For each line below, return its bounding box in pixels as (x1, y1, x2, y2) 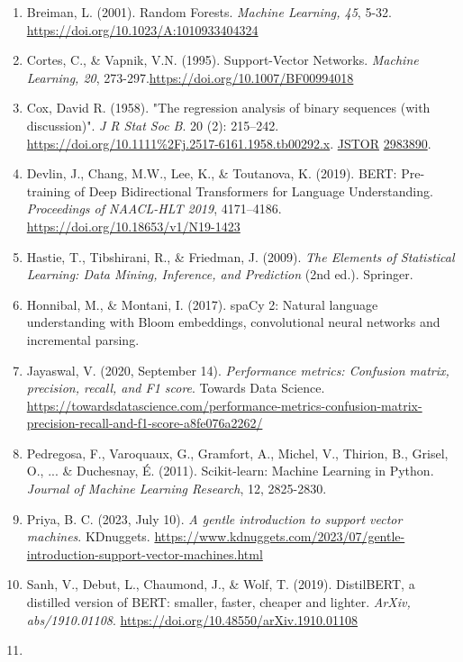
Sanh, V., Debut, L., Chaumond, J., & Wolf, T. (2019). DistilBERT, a (26, 575, 415, 594)
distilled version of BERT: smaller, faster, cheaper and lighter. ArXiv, (26, 593, 411, 612)
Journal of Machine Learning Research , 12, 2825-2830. (26, 479, 327, 498)
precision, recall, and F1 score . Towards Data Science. (26, 378, 325, 397)
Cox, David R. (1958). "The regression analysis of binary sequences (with (26, 98, 431, 117)
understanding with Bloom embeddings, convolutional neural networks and (26, 313, 440, 331)
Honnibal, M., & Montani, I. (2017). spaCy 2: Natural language (26, 295, 378, 313)
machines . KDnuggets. (26, 527, 150, 546)
